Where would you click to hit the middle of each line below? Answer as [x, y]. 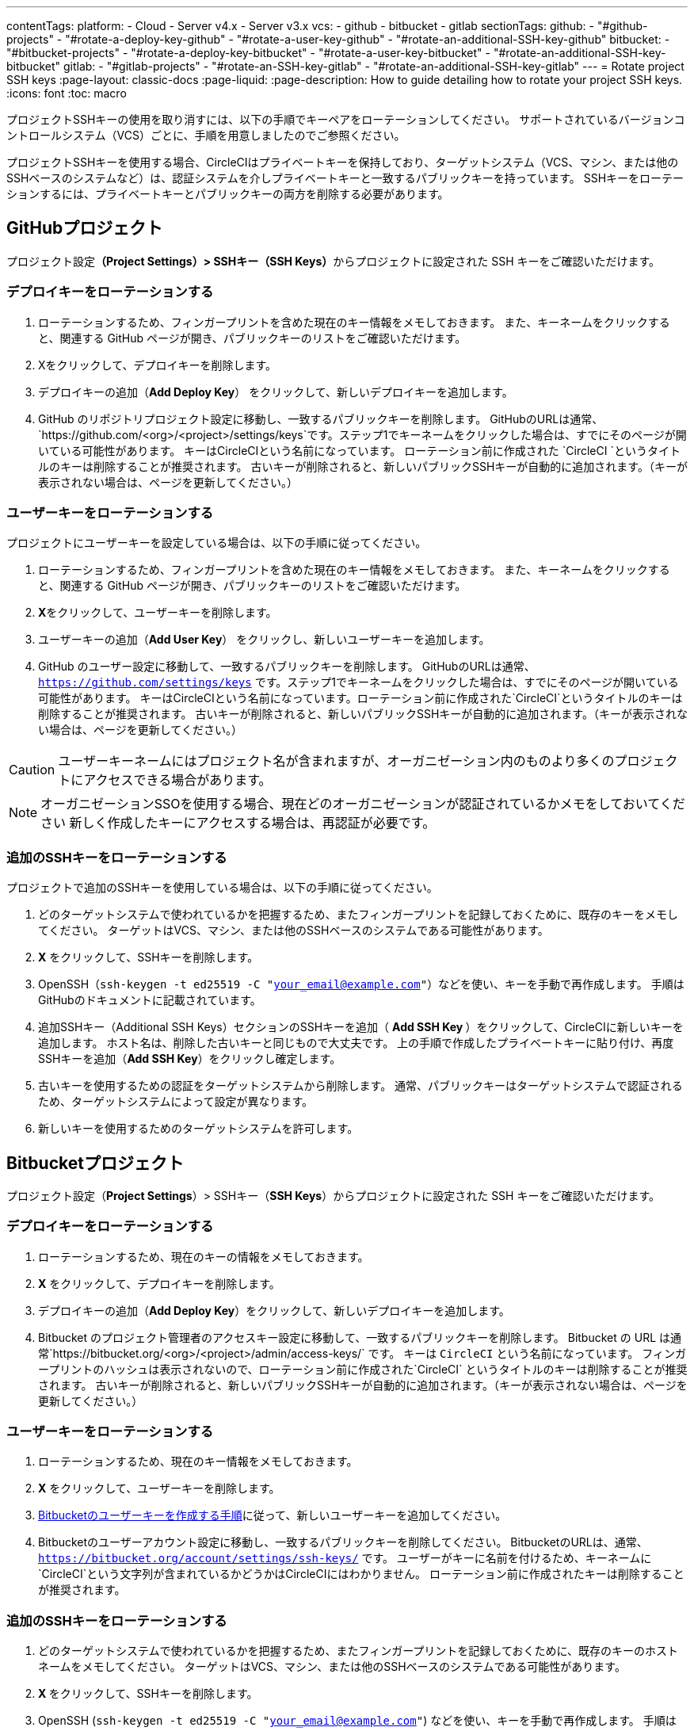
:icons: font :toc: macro [67, 93]
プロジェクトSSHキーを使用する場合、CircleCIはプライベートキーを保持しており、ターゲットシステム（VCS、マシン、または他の [343, 162]
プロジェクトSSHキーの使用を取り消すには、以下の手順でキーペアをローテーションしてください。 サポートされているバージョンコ [346, 119]
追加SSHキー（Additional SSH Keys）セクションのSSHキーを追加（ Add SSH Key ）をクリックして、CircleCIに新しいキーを [361, 1027]
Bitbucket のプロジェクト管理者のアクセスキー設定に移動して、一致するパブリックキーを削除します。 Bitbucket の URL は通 [360, 1337]
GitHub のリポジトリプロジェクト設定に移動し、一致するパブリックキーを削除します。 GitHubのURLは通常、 [321, 418]
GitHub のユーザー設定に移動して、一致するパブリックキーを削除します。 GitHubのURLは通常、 [287, 667]
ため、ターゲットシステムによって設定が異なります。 [176, 1102]
